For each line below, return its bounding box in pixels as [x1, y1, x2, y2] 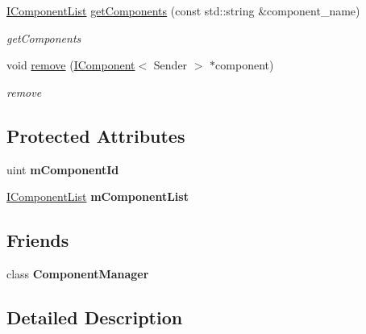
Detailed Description [6, 304, 183, 329]
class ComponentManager [6, 265, 149, 282]
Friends [6, 228, 69, 253]
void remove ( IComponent [6, 56, 135, 73]
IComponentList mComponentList [6, 188, 189, 205]
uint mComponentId [6, 161, 119, 177]
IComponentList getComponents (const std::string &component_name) [6, 2, 360, 19]
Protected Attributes [6, 123, 185, 148]
